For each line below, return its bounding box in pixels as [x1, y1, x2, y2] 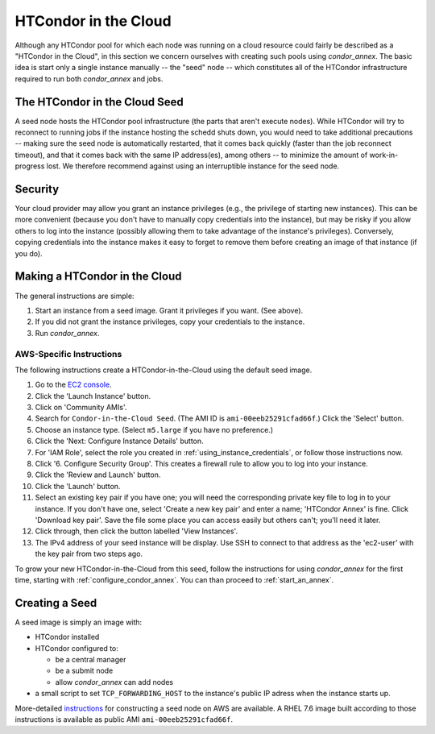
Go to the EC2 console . [35, 379, 112, 390]
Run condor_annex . [35, 328, 100, 338]
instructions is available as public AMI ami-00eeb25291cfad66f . [14, 714, 234, 724]
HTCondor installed [35, 632, 100, 642]
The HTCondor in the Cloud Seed [14, 95, 184, 109]
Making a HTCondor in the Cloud [14, 270, 182, 284]
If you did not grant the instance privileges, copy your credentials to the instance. [35, 317, 305, 326]
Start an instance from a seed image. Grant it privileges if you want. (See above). [35, 305, 304, 315]
